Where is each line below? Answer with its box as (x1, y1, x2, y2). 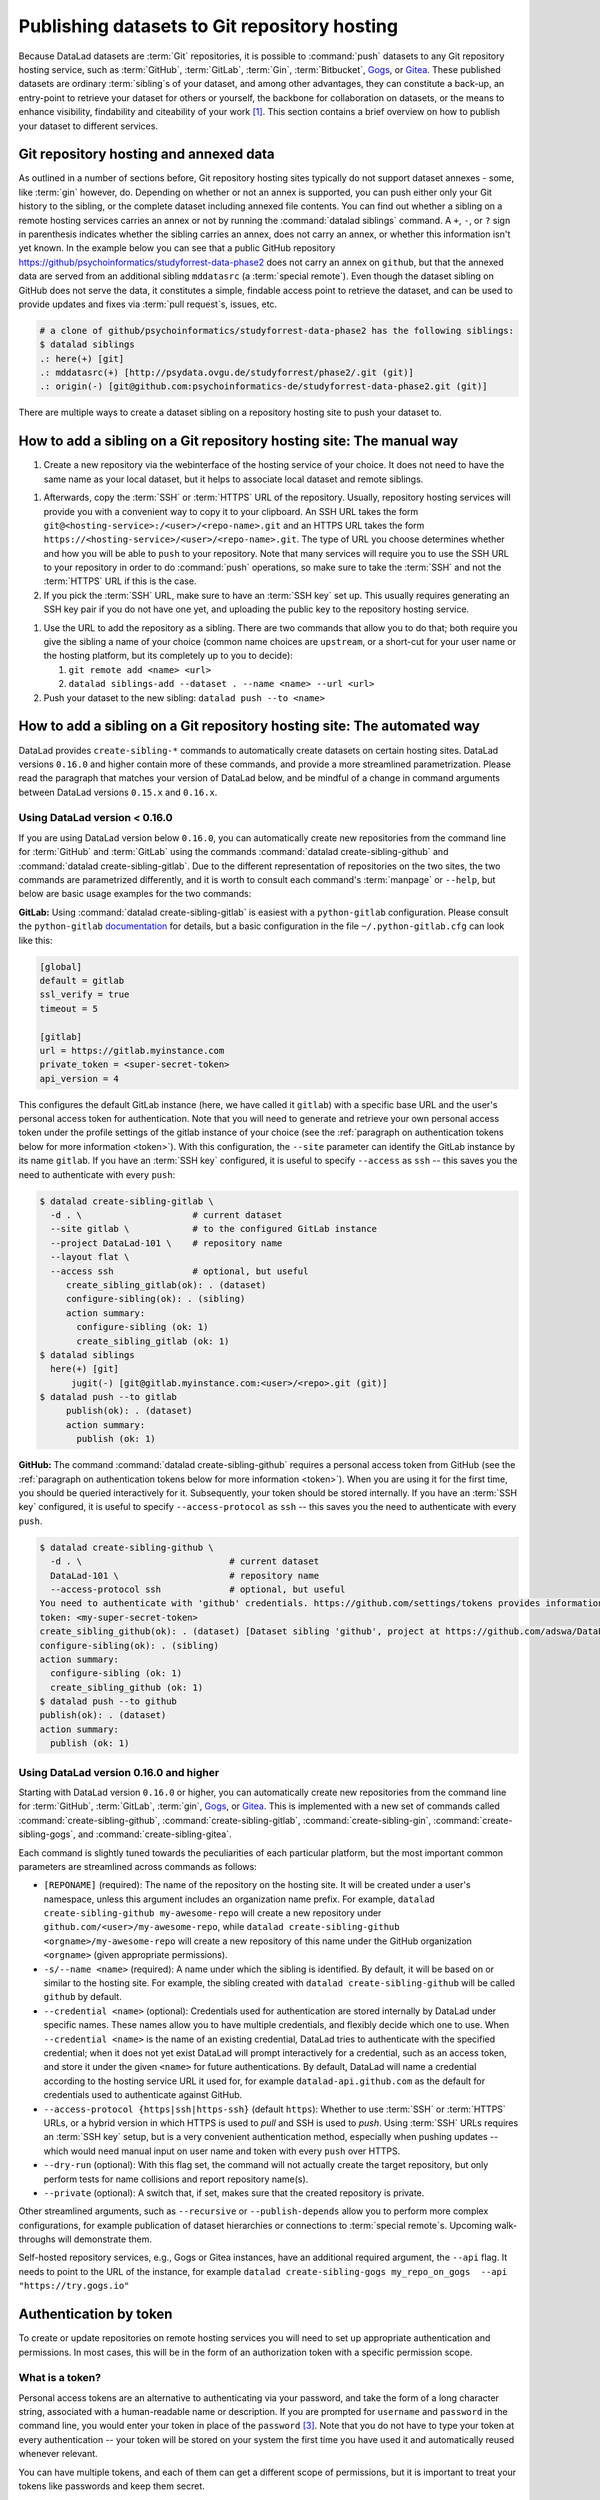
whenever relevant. (18, 2448, 99, 2460)
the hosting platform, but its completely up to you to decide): (43, 650, 294, 662)
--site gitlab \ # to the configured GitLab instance (50, 1223, 378, 1235)
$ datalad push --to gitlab (39, 1391, 177, 1403)
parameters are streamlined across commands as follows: (18, 1860, 257, 1872)
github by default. (43, 1991, 122, 2003)
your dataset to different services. (18, 120, 159, 132)
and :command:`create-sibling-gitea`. (77, 1828, 232, 1840)
